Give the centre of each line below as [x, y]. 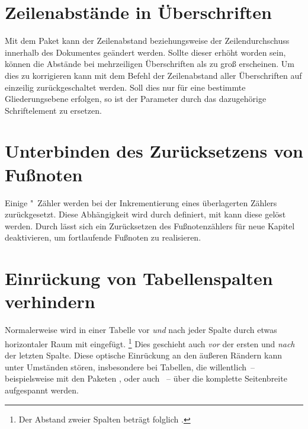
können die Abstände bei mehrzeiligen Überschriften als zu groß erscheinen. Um [150, 64]
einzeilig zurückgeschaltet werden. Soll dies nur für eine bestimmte [125, 87]
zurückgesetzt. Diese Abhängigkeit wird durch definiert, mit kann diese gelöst [145, 214]
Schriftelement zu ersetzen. [53, 110]
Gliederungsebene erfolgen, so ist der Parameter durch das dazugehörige [136, 99]
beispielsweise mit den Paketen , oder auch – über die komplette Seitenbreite [146, 378]
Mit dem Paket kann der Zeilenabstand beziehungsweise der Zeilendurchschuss [147, 41]
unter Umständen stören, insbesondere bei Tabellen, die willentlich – [130, 366]
